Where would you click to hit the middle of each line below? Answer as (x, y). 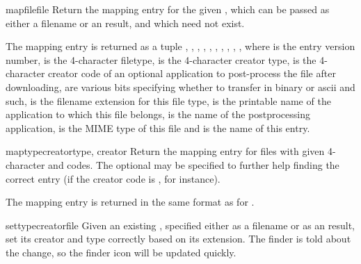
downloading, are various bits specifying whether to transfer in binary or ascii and (180, 86)
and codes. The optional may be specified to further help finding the (194, 164)
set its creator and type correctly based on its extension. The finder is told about (178, 239)
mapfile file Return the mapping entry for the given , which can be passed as (168, 9)
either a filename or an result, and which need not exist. (125, 23)
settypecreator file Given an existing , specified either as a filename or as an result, (180, 225)
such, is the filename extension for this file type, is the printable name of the (168, 100)
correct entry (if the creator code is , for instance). (113, 178)
